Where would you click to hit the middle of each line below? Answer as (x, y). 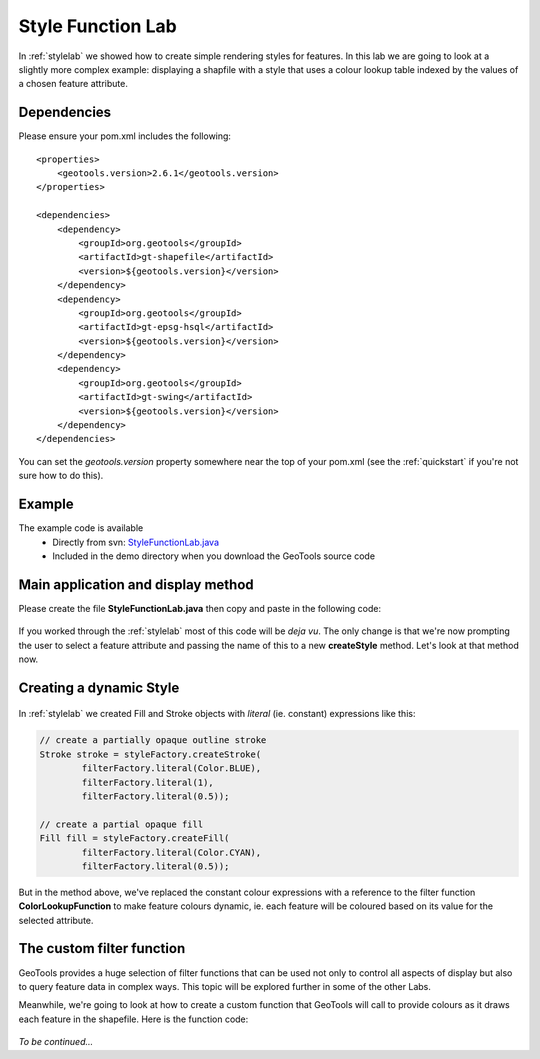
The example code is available (81, 528)
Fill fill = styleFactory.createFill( (134, 838)
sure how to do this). (61, 476)
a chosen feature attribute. (73, 84)
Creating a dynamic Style (99, 687)
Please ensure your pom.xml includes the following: (125, 136)
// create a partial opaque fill (121, 824)
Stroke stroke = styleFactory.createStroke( (150, 754)
